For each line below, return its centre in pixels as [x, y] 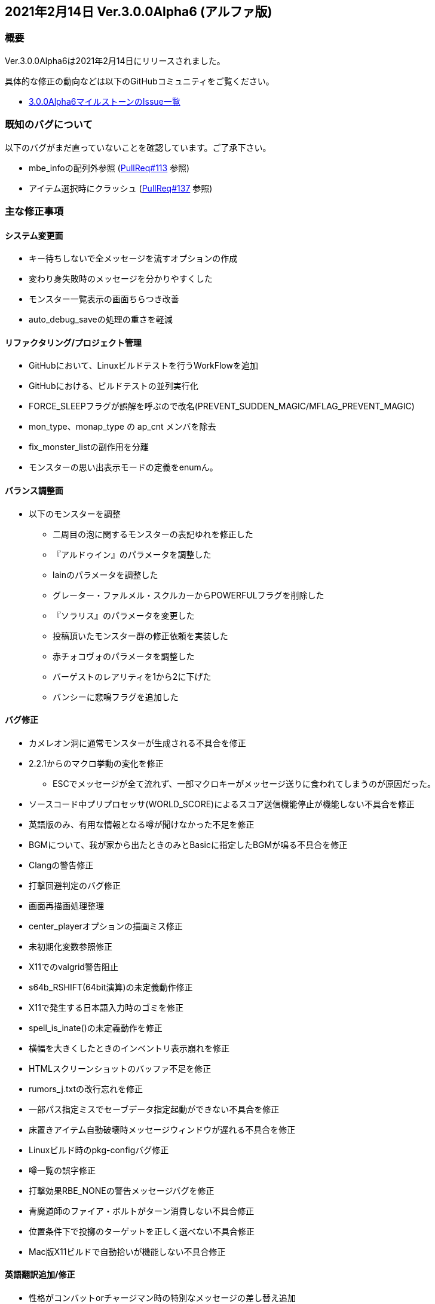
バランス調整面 [34, 490]
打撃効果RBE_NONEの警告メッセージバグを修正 [122, 1190]
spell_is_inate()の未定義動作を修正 [96, 1028]
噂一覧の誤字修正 [62, 1170]
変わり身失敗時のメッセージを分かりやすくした [121, 279]
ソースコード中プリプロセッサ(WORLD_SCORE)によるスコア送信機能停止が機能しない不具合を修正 [222, 804]
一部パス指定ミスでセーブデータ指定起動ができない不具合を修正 [154, 1109]
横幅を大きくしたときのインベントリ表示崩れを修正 [129, 1048]
